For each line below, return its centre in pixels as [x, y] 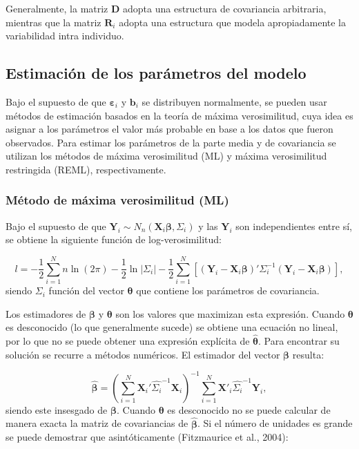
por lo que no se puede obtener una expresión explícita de [128, 341]
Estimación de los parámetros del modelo [156, 73]
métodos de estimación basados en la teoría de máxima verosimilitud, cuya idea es [179, 115]
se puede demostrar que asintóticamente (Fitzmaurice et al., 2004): [147, 437]
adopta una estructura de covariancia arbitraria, [225, 8]
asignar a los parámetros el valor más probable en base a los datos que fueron [169, 129]
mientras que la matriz [54, 22]
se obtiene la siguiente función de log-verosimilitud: [114, 239]
